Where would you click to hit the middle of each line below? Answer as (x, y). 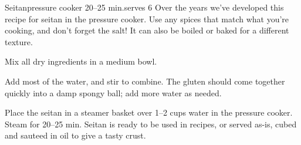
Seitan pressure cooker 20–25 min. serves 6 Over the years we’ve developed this (144, 7)
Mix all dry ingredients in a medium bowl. (81, 61)
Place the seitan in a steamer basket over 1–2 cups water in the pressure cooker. (149, 112)
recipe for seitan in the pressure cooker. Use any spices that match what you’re (147, 18)
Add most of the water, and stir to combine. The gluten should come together (145, 81)
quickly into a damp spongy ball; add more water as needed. (113, 92)
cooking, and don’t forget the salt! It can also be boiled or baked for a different (147, 30)
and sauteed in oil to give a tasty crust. (75, 135)
